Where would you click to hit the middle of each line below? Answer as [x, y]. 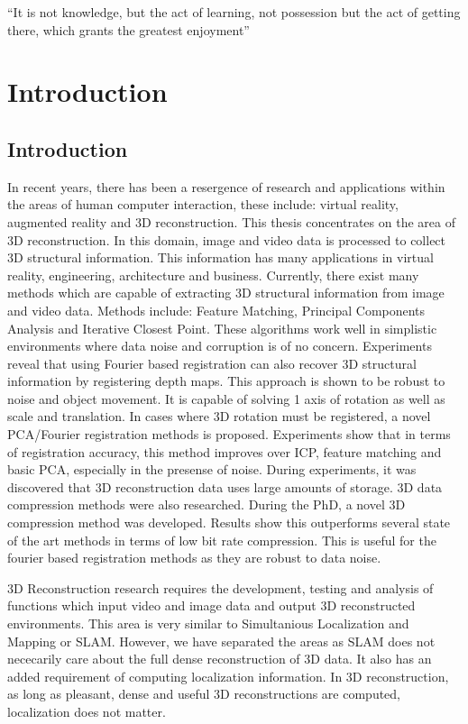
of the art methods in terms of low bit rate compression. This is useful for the [222, 540]
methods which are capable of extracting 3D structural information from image [226, 293]
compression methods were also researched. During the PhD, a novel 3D [206, 504]
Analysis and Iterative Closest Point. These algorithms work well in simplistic [222, 328]
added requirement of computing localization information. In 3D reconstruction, [228, 676]
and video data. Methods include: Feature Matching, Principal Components [216, 310]
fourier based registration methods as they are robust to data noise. [194, 558]
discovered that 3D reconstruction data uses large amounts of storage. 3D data [225, 486]
